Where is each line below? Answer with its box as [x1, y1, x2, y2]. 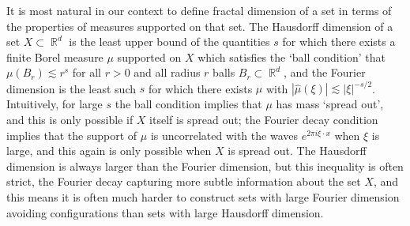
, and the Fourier [283, 64, 366, 81]
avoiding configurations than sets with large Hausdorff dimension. [6, 204, 324, 220]
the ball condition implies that [115, 96, 262, 112]
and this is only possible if [6, 111, 134, 128]
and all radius [134, 64, 201, 81]
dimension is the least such [6, 80, 137, 96]
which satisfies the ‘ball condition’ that [197, 48, 386, 65]
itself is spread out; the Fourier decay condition [149, 111, 378, 128]
